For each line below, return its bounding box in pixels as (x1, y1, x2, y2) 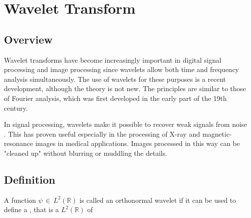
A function (4, 194, 36, 205)
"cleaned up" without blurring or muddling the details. (4, 147, 168, 158)
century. (4, 102, 28, 113)
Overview (4, 31, 53, 47)
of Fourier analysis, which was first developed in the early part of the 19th (4, 93, 227, 103)
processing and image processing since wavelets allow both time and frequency (4, 64, 239, 74)
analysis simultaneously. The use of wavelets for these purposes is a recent (4, 73, 226, 84)
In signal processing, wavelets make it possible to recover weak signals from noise (4, 119, 247, 129)
